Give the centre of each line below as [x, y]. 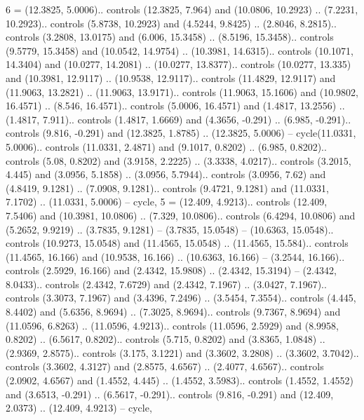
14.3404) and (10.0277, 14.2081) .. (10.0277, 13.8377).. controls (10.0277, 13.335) [178, 64]
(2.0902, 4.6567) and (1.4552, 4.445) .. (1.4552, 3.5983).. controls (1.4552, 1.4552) [180, 380]
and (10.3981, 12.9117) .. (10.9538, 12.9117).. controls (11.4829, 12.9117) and [171, 77]
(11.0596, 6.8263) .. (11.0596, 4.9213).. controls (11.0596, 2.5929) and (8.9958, [172, 325]
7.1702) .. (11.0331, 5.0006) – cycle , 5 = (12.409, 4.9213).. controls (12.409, [167, 202]
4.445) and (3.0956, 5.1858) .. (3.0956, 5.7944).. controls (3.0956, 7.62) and [166, 174]
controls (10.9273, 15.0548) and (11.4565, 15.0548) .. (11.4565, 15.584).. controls [177, 243]
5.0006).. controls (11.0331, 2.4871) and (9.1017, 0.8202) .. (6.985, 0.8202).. [166, 146]
